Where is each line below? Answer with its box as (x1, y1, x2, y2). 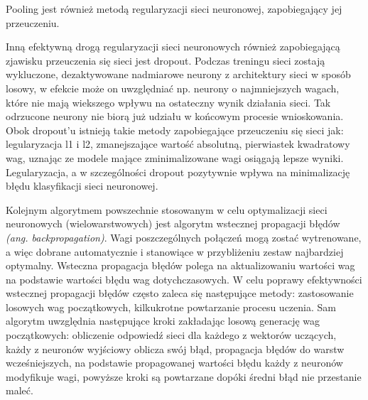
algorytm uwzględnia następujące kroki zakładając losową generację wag (6, 313, 320, 328)
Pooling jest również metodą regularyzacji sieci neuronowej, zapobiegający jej (6, 1, 342, 16)
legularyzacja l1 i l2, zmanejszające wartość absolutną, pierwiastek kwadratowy (6, 136, 350, 151)
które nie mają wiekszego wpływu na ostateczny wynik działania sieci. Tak (6, 94, 331, 109)
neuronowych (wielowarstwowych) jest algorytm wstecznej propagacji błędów (6, 216, 340, 231)
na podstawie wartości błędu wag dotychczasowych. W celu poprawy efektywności (6, 271, 362, 286)
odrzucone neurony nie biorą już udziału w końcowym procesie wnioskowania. (6, 109, 344, 124)
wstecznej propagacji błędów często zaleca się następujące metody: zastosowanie (6, 286, 354, 301)
